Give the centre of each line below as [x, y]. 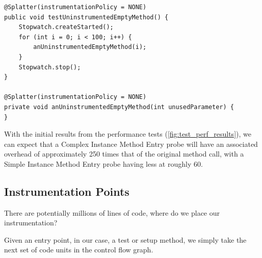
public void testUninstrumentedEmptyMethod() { [86, 17]
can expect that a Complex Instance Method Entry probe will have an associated [131, 144]
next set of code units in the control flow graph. [79, 250]
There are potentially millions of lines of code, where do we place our [112, 212]
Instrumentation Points [67, 191]
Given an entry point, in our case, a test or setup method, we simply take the [125, 239]
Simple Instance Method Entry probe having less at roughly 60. [103, 163]
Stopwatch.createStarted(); [66, 27]
